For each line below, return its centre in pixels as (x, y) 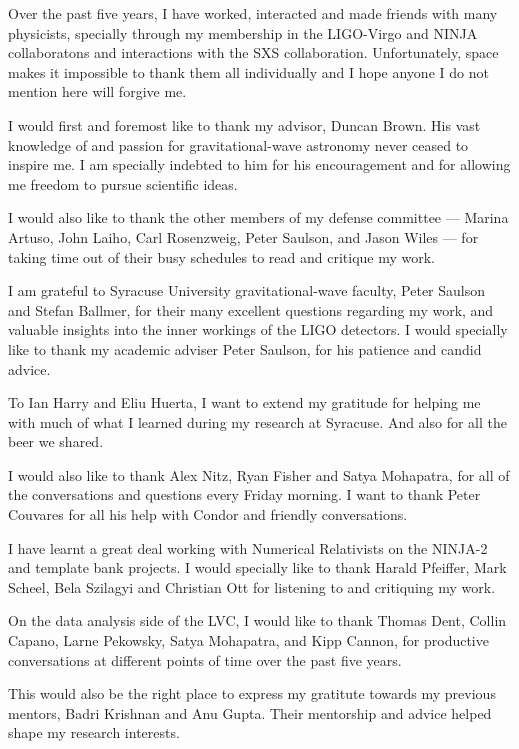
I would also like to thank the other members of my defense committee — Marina (258, 217)
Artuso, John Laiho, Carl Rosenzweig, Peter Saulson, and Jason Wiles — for (243, 236)
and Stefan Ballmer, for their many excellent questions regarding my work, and (251, 309)
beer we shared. (56, 441)
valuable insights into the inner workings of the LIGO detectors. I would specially (258, 329)
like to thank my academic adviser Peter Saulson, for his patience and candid (245, 348)
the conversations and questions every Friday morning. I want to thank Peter (244, 494)
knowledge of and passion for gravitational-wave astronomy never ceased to (238, 144)
